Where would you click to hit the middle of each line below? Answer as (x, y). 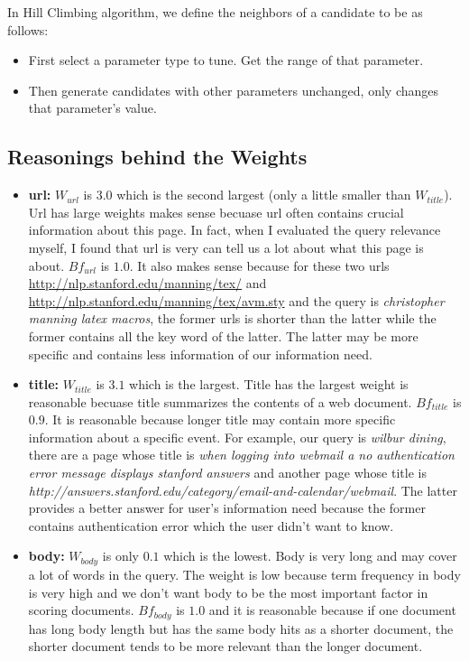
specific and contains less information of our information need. (200, 354)
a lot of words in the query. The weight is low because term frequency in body (244, 574)
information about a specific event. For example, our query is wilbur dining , (237, 437)
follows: (28, 29)
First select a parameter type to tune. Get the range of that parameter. (226, 60)
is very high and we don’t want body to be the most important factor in (228, 592)
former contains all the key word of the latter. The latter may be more (223, 335)
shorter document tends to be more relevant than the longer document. (225, 646)
